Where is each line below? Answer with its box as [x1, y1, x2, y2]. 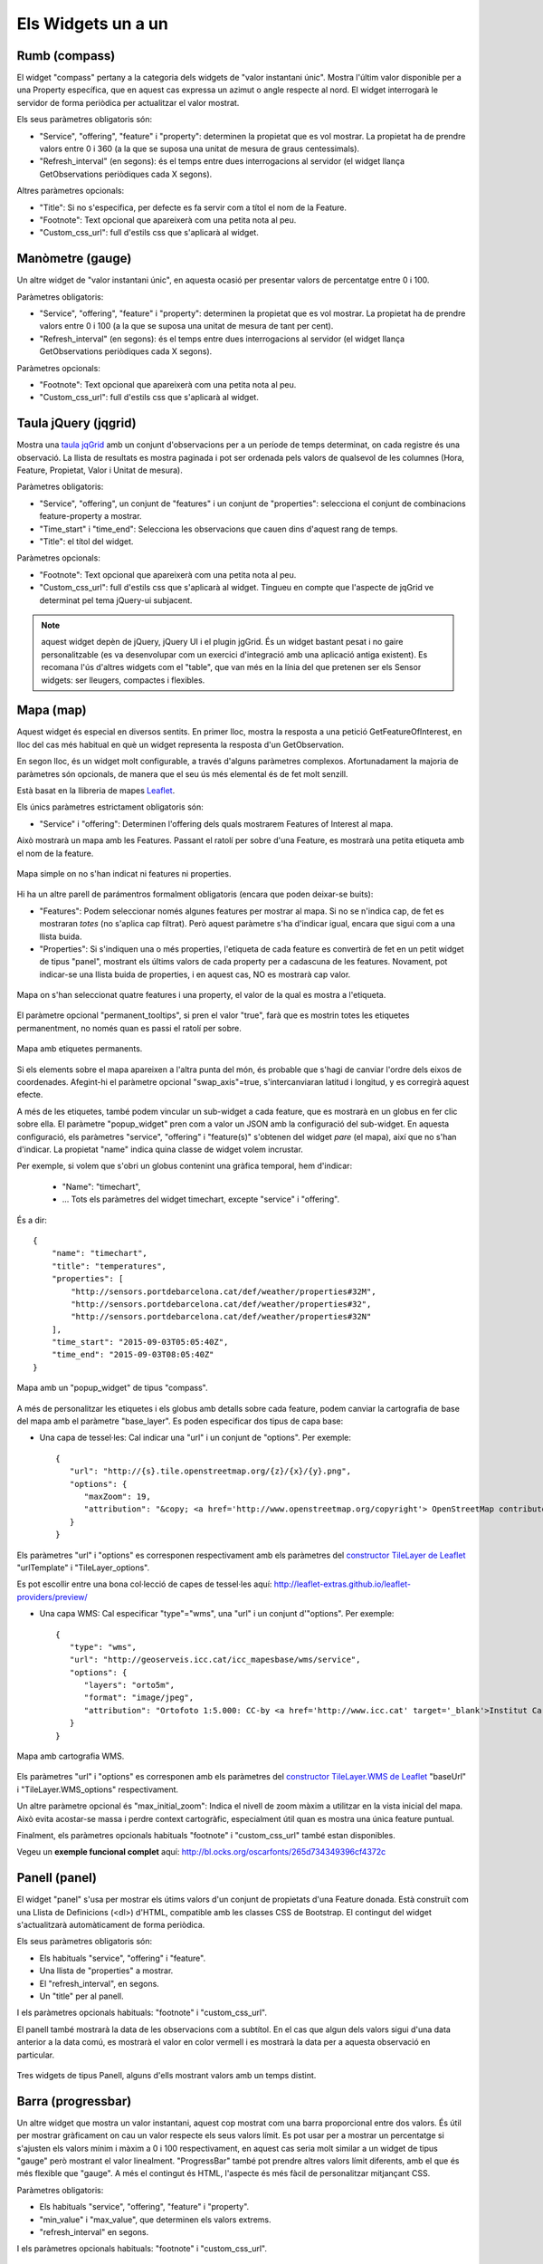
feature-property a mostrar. [39, 511, 142, 522]
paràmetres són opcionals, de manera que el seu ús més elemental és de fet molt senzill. [16, 768, 348, 779]
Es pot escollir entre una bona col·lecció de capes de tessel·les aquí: [16, 1578, 272, 1589]
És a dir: [16, 1214, 47, 1225]
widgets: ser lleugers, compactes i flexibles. [41, 675, 205, 686]
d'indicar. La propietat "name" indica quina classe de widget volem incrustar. [16, 1144, 303, 1155]
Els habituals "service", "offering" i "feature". [39, 1952, 206, 1963]
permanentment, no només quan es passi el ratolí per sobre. [16, 1022, 242, 1033]
